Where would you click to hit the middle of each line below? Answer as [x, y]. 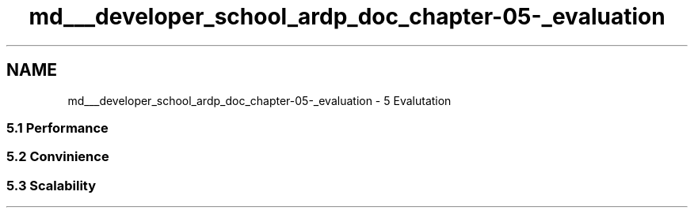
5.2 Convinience [58, 157]
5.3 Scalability [51, 185]
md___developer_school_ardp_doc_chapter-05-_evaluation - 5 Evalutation [259, 100]
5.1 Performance [57, 128]
